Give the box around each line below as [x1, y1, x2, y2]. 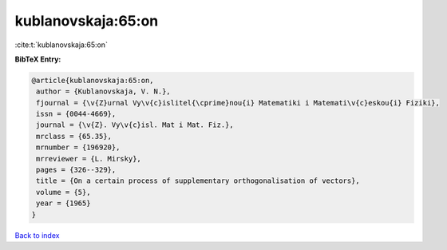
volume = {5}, [36, 188, 91, 196]
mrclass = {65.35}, [36, 132, 112, 141]
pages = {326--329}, [36, 165, 117, 175]
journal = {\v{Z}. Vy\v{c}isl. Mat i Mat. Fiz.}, [36, 121, 235, 129]
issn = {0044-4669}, [36, 109, 117, 119]
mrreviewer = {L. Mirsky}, [36, 154, 141, 163]
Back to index [14, 230, 60, 240]
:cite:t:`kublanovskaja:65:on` [14, 40, 108, 50]
